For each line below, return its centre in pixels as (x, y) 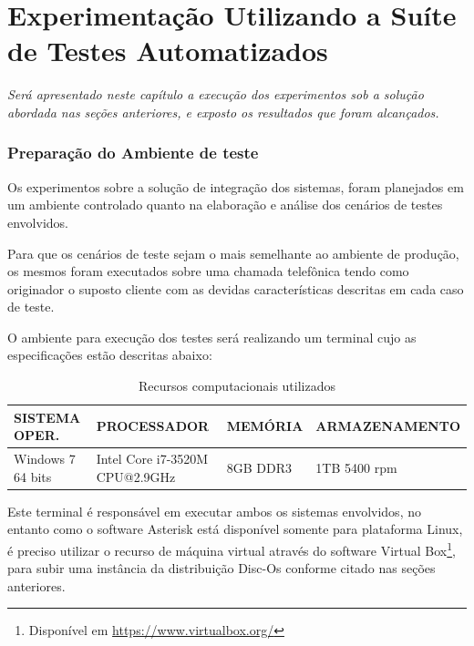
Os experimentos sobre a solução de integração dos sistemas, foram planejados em (236, 186)
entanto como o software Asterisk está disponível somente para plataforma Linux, (235, 529)
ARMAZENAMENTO (388, 426)
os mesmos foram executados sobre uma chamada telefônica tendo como (208, 271)
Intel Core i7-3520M (152, 459)
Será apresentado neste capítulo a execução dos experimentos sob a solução (216, 94)
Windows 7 (45, 459)
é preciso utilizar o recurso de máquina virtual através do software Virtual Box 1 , (232, 549)
